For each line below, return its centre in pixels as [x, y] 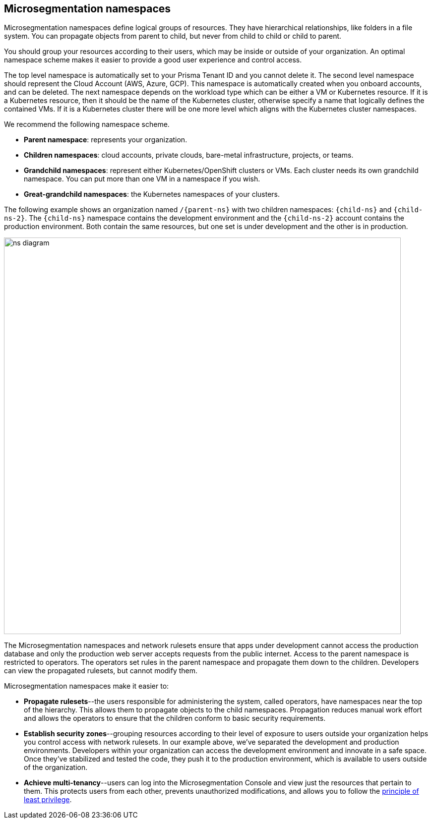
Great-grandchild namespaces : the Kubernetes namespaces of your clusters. [152, 194]
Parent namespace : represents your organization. [106, 140]
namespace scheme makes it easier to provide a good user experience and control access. [153, 60]
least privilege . [48, 800]
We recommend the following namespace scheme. [87, 124]
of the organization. [56, 767]
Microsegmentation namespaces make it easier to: [87, 686]
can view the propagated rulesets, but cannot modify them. [101, 671]
